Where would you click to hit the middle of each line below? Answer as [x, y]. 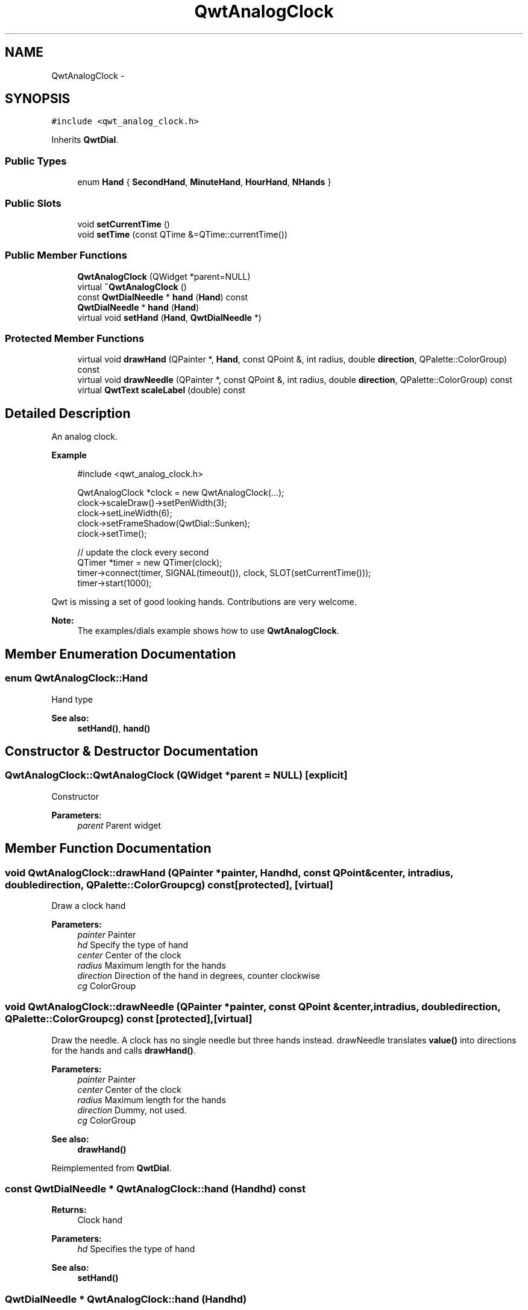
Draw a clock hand [89, 905]
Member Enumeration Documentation [121, 654]
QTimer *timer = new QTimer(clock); [150, 563]
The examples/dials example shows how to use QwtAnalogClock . [208, 631]
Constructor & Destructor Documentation [132, 751]
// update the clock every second [143, 552]
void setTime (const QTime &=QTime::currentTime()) [182, 234]
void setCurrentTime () [124, 224]
